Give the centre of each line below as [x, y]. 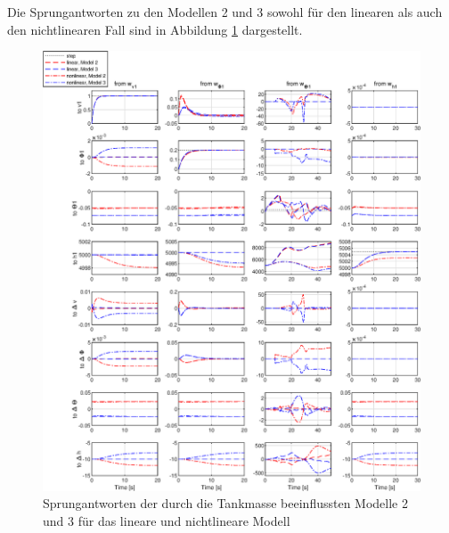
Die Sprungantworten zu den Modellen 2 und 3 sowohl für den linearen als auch [225, 12]
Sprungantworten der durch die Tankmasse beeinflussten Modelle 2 [225, 503]
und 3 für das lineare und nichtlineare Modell [167, 520]
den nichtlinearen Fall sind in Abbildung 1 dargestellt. [155, 29]
